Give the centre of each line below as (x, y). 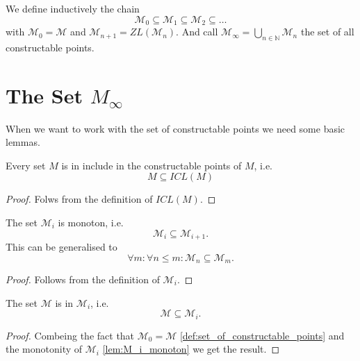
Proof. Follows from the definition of (83, 279)
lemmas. (23, 142)
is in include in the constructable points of (152, 165)
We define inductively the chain (73, 8)
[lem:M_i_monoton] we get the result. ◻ (191, 349)
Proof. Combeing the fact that (70, 335)
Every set (26, 165)
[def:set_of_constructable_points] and (262, 335)
